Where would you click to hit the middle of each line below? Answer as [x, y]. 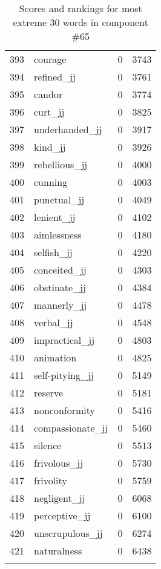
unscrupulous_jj [68, 533]
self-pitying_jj [64, 375]
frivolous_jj [59, 463]
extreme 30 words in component [80, 22]
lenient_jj [55, 217]
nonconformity [64, 410]
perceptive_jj [62, 515]
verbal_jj [54, 322]
